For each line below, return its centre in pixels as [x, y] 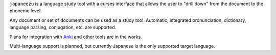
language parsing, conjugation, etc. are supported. [63, 28]
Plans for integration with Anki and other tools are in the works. [76, 37]
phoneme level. [26, 11]
